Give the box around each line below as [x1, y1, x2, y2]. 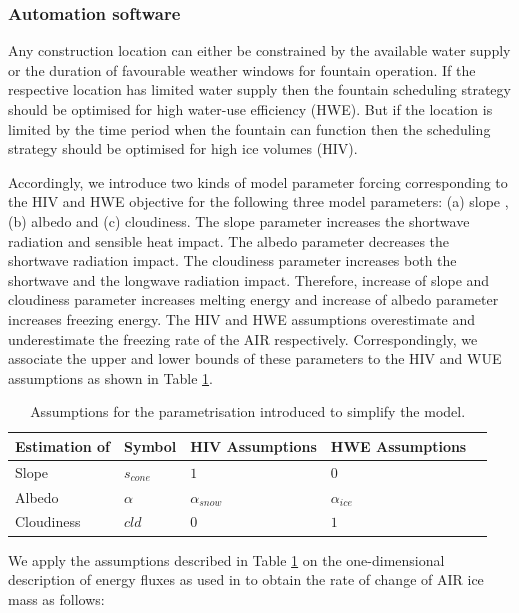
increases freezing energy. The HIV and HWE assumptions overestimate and [8, 308, 476, 329]
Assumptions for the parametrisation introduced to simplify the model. [30, 401, 466, 422]
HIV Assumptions [190, 435, 317, 456]
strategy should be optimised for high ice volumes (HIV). [8, 138, 358, 159]
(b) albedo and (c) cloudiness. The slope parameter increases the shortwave [8, 210, 470, 231]
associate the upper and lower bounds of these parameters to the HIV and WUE [8, 348, 502, 369]
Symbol [123, 435, 177, 456]
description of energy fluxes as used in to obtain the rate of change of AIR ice [8, 569, 484, 590]
